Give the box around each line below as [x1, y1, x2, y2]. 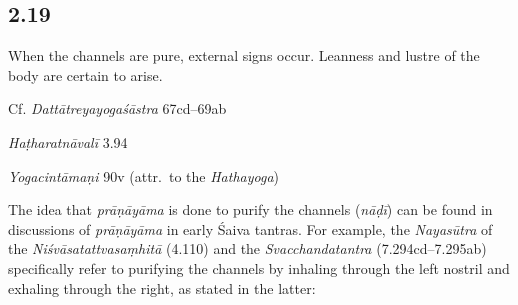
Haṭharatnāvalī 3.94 [8, 131, 128, 152]
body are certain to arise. [8, 64, 163, 85]
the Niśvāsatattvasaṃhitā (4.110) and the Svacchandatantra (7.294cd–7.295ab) [8, 238, 487, 259]
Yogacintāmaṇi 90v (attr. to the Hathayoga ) [8, 165, 280, 186]
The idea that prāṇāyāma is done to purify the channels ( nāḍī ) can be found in [8, 199, 493, 220]
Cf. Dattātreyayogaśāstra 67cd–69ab [8, 98, 227, 119]
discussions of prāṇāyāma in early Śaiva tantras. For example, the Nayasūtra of [8, 218, 493, 239]
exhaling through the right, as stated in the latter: [8, 277, 316, 298]
